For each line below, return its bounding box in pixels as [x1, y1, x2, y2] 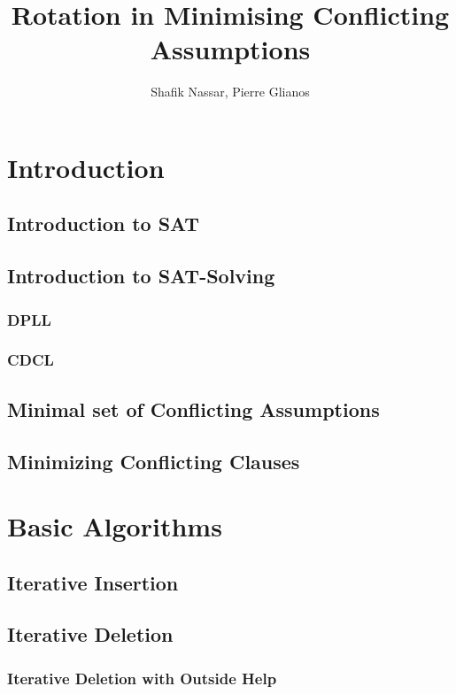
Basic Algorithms [7, 508, 222, 544]
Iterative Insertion [7, 568, 179, 596]
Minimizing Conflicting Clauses [7, 447, 300, 474]
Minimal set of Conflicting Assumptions [7, 395, 380, 422]
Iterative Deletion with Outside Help [7, 667, 277, 689]
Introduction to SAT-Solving [7, 262, 275, 289]
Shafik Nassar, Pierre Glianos [151, 82, 310, 101]
